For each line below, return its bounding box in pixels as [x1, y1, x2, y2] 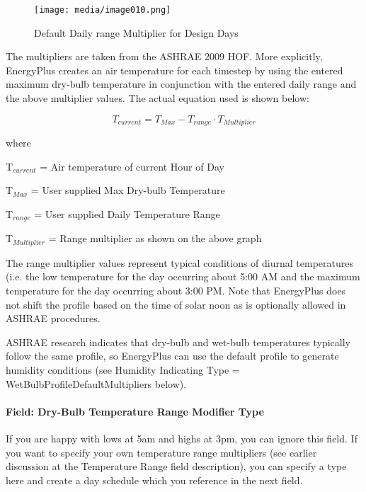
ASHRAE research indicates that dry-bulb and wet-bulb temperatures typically [6, 334, 350, 349]
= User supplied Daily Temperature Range [34, 206, 220, 221]
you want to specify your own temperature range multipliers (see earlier [6, 445, 317, 459]
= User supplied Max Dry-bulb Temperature [30, 183, 225, 198]
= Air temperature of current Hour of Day [40, 159, 224, 173]
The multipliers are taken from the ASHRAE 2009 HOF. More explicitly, [6, 49, 323, 64]
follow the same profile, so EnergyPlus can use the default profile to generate [6, 348, 339, 363]
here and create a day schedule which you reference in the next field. [6, 472, 303, 487]
